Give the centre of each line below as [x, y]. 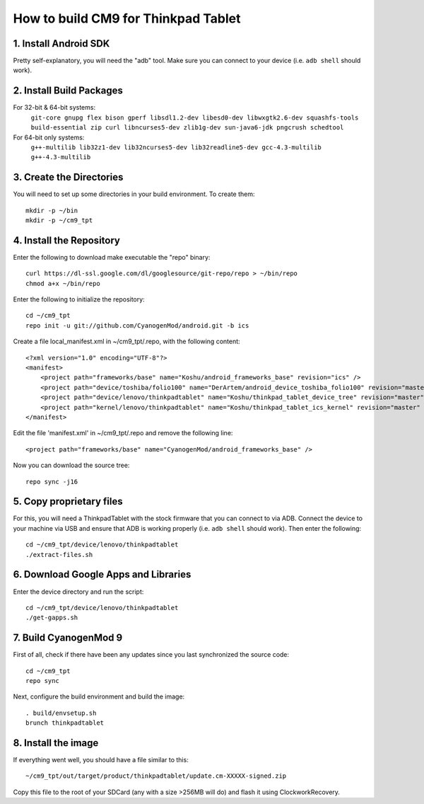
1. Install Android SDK [61, 44]
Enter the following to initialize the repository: [79, 299]
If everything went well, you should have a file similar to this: [101, 760]
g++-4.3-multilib [61, 157]
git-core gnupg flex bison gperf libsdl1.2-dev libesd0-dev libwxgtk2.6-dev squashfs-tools [195, 117]
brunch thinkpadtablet [65, 723]
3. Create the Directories [68, 177]
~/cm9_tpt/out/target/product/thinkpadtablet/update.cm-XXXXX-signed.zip [156, 776]
